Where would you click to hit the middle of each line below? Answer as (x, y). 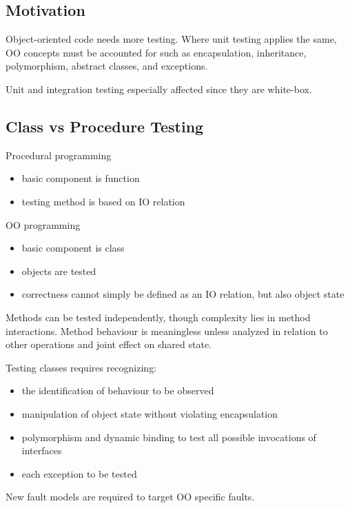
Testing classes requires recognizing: (81, 367)
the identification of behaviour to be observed (118, 390)
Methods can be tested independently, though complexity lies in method (158, 317)
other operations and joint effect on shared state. (109, 344)
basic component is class (73, 248)
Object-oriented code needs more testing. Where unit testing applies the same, (171, 39)
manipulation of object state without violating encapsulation (150, 413)
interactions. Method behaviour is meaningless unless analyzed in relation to (167, 331)
